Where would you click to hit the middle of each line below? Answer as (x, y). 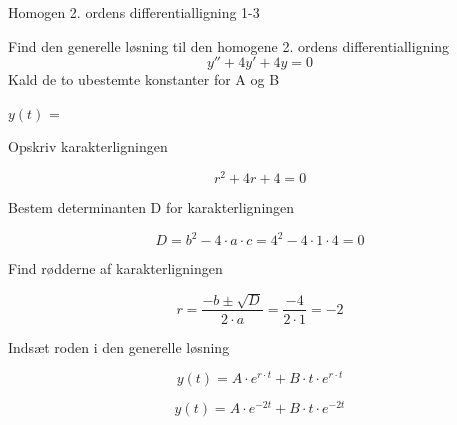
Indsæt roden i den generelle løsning (119, 346)
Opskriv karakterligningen (88, 146)
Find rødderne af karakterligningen (115, 268)
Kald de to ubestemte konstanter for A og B (144, 79)
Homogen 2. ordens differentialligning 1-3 (134, 12)
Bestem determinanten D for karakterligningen (151, 207)
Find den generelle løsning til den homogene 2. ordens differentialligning (229, 45)
